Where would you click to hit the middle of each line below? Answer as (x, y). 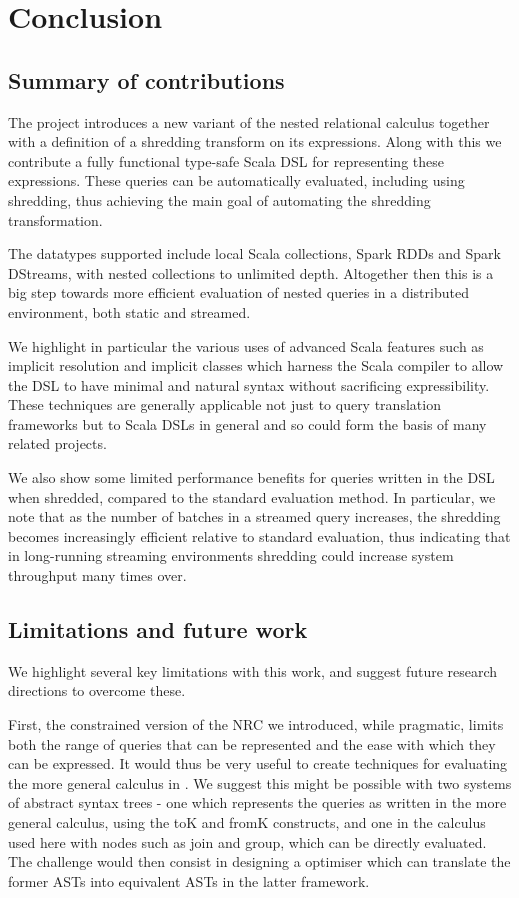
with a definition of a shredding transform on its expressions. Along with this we (255, 141)
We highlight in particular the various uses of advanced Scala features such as (246, 345)
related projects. (57, 443)
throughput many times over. (97, 575)
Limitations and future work (158, 629)
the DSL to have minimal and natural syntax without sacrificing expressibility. (249, 384)
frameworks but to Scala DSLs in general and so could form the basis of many (247, 423)
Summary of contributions (146, 79)
